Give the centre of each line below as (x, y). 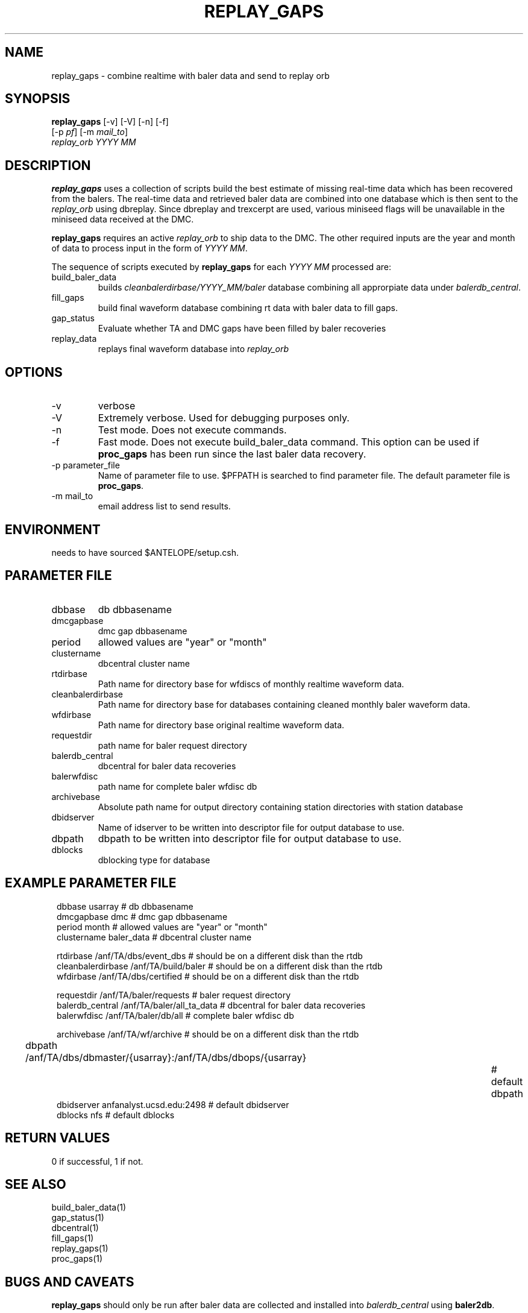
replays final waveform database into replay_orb (193, 349)
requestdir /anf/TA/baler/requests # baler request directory (174, 995)
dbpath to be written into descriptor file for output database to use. (250, 838)
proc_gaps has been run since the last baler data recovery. (232, 454)
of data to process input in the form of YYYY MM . (149, 248)
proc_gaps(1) (77, 1259)
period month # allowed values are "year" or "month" (162, 927)
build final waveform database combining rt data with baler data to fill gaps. (248, 308)
